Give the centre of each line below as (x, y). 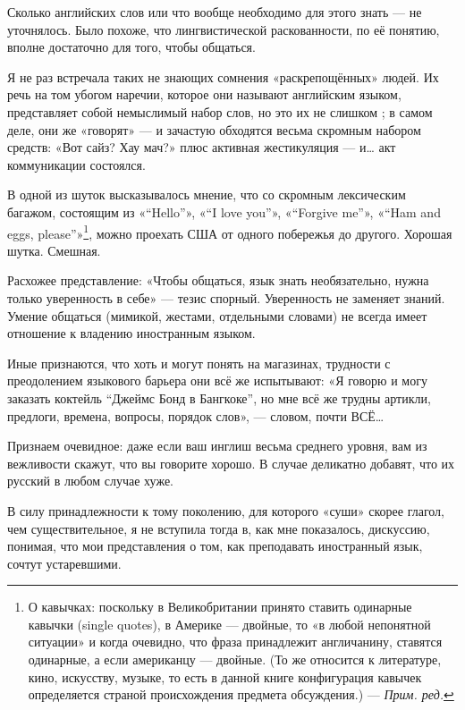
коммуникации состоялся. (76, 164)
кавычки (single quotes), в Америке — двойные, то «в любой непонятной (229, 624)
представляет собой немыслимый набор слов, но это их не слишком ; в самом (220, 111)
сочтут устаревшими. (64, 563)
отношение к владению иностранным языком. (131, 333)
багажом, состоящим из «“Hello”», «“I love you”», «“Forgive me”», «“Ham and (224, 211)
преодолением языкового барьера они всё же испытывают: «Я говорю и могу (217, 380)
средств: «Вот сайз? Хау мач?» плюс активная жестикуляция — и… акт (202, 147)
